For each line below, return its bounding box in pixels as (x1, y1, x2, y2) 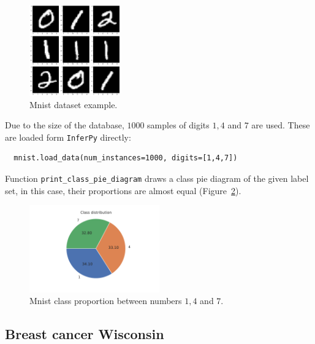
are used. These (251, 119, 310, 131)
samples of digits (147, 119, 210, 131)
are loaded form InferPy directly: (5, 130, 131, 143)
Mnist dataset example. (29, 98, 118, 111)
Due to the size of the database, (5, 119, 124, 131)
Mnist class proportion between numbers (29, 294, 182, 307)
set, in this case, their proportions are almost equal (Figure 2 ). (5, 184, 241, 197)
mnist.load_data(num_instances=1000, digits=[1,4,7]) (13, 154, 238, 163)
